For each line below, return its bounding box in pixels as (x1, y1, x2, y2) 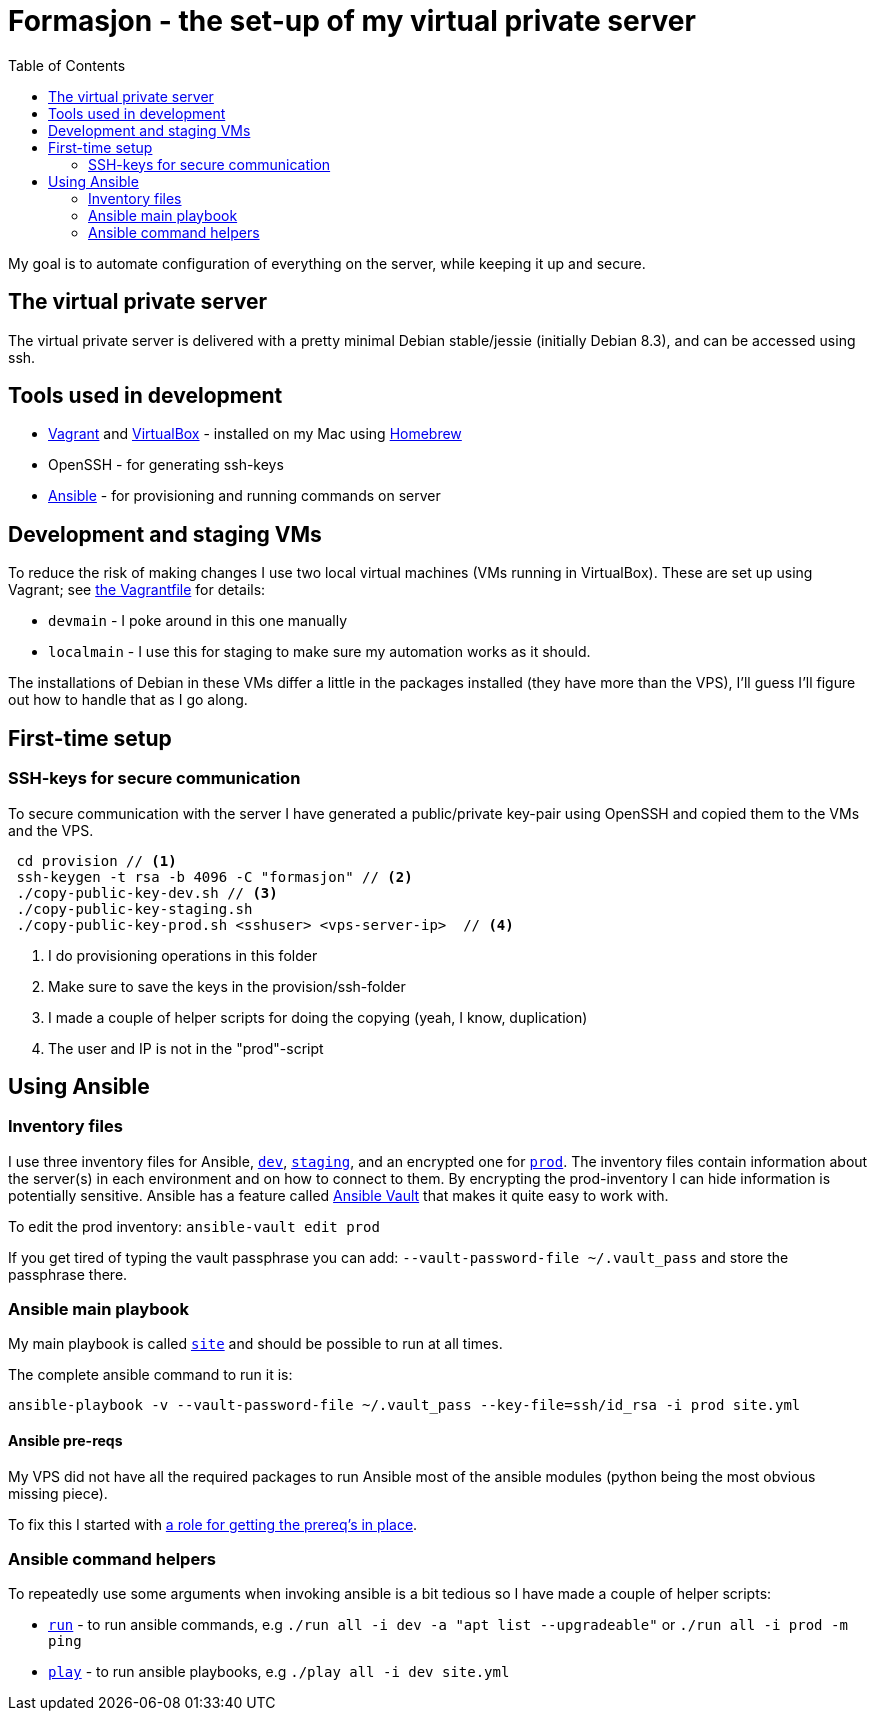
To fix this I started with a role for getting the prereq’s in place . (8, 1515, 418, 1533)
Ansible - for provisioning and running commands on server (48, 487, 441, 505)
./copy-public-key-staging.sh (16, 900, 253, 917)
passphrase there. (8, 1265, 128, 1283)
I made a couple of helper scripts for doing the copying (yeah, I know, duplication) (48, 1008, 588, 1026)
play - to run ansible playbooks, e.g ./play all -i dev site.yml (48, 1663, 510, 1681)
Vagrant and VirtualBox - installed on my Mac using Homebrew (48, 425, 462, 443)
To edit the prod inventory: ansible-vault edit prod (8, 1217, 380, 1235)
